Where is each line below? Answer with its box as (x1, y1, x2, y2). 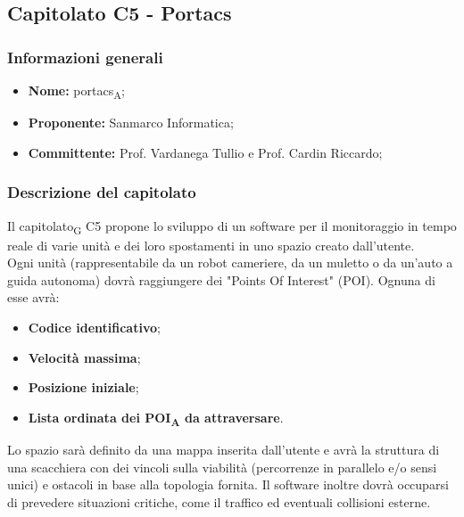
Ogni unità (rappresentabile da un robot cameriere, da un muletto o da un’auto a (7, 253, 453, 272)
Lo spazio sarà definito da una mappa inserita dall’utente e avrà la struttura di (7, 439, 440, 458)
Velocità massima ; (28, 348, 141, 366)
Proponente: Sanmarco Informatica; (28, 113, 234, 132)
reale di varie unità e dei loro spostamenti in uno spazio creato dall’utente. (7, 235, 415, 254)
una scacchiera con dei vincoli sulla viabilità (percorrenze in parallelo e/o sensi (7, 457, 437, 476)
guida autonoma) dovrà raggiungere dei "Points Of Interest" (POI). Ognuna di (7, 270, 435, 289)
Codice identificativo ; (28, 318, 161, 337)
